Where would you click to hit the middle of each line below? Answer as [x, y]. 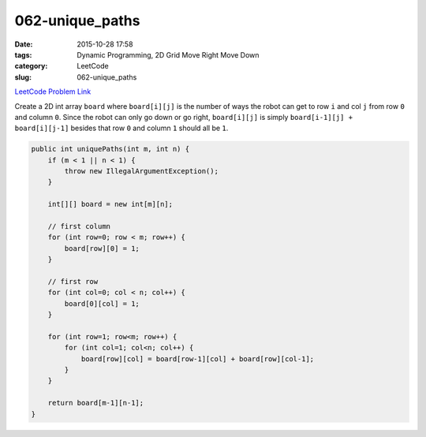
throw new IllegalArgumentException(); [141, 171]
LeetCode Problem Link [53, 92]
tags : [23, 54]
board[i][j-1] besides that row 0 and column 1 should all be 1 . [121, 128]
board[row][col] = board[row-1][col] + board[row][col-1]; [198, 359]
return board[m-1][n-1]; [96, 403]
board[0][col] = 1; [102, 303]
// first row [73, 281]
